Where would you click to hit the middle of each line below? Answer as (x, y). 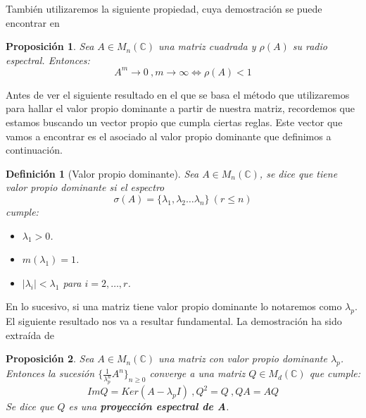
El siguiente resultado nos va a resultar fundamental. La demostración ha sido (174, 321)
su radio (310, 46)
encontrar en (33, 22)
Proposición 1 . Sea (50, 46)
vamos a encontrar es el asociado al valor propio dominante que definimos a (169, 136)
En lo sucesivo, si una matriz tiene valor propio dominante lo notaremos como (174, 306)
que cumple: (335, 373)
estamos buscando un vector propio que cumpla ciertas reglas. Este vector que (174, 122)
